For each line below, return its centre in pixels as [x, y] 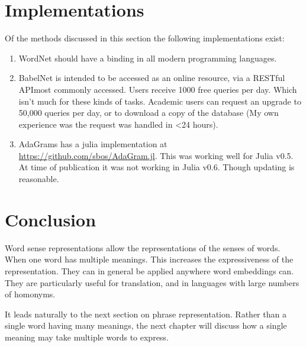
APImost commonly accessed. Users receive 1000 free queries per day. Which [158, 89]
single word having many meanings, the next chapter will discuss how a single [146, 325]
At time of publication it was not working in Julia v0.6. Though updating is [157, 167]
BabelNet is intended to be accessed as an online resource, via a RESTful [152, 78]
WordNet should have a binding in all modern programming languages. [148, 58]
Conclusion [51, 219]
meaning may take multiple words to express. [87, 337]
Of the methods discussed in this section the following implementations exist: [145, 38]
